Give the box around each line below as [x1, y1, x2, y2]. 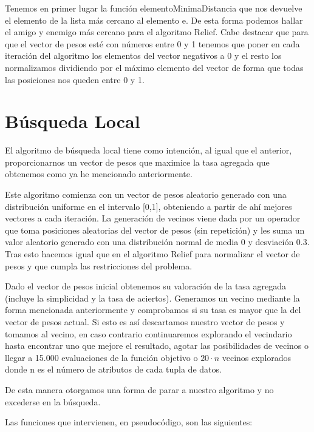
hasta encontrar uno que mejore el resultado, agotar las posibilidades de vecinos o [5, 339, 309, 352]
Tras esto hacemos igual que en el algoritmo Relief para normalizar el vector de [5, 248, 300, 260]
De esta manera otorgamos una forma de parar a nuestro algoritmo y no [5, 383, 274, 396]
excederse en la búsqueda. [5, 395, 101, 408]
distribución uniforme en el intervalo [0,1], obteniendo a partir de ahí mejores [5, 200, 292, 212]
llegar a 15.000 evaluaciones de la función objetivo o [5, 351, 198, 363]
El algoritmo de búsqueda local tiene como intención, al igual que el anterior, [5, 144, 292, 157]
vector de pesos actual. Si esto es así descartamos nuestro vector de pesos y [5, 316, 285, 328]
